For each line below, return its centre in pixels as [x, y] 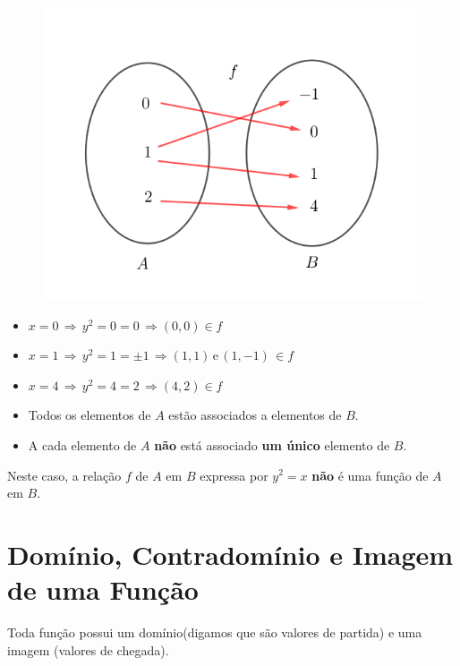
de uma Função [103, 589]
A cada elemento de [82, 444]
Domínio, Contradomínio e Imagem [230, 554]
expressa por [234, 475]
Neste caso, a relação [64, 475]
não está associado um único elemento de [272, 444]
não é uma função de [370, 475]
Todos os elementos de [89, 415]
